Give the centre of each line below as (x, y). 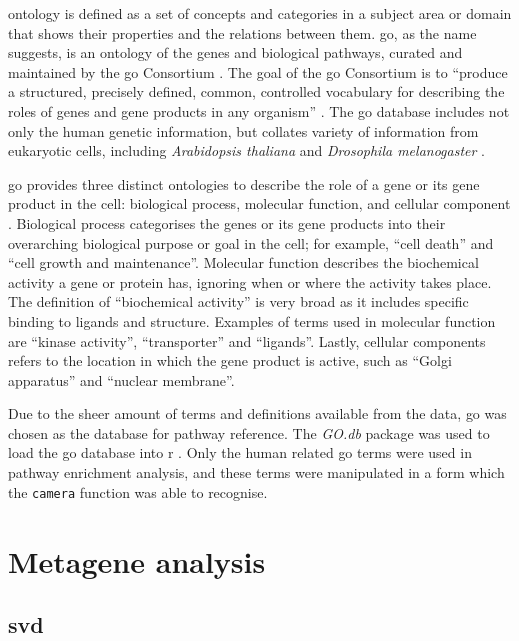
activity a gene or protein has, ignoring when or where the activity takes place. (250, 281)
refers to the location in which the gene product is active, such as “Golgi (230, 360)
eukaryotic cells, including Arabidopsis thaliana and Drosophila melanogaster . (246, 150)
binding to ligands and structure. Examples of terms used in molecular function (252, 320)
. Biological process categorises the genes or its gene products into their (227, 222)
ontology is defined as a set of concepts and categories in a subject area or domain (260, 13)
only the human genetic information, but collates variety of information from (243, 130)
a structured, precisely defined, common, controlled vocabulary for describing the (256, 91)
